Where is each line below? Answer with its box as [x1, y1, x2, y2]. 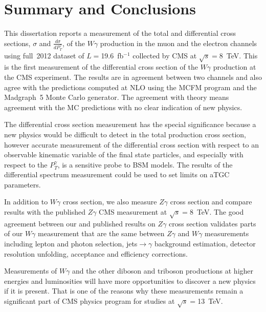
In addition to [4, 196, 48, 207]
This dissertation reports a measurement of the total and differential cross [4, 28, 236, 38]
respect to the [4, 159, 48, 170]
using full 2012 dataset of [4, 50, 84, 60]
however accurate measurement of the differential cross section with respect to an [4, 139, 259, 150]
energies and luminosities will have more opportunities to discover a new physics [4, 275, 256, 286]
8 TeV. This [219, 50, 258, 60]
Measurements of [4, 265, 57, 276]
